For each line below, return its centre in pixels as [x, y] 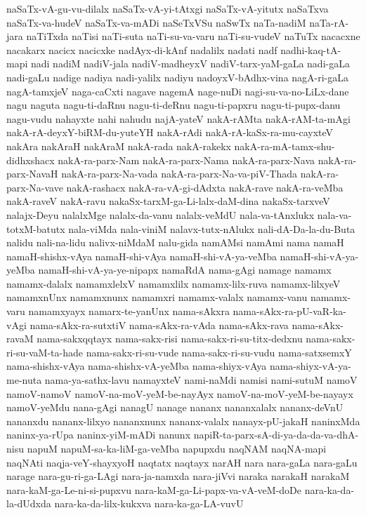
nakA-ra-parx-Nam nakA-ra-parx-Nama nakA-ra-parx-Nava [187, 160]
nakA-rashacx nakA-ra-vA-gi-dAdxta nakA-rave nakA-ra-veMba [205, 187]
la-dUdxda [29, 503]
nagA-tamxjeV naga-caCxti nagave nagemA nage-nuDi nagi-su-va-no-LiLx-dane [178, 91]
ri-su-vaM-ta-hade [45, 352]
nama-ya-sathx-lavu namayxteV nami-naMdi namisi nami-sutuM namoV [201, 380]
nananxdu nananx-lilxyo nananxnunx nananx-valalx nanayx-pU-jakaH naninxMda [183, 421]
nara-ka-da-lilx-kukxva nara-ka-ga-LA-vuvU [149, 503]
